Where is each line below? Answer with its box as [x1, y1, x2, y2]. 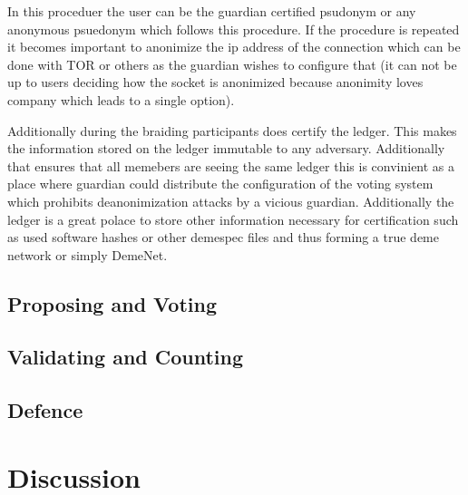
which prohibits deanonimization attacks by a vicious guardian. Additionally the [7, 191, 454, 210]
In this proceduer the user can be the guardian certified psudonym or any [7, 2, 416, 20]
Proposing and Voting [7, 289, 217, 317]
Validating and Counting [7, 343, 244, 371]
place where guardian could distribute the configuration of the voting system [7, 174, 434, 193]
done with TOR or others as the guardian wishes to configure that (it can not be [7, 54, 457, 73]
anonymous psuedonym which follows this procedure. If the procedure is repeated [7, 19, 460, 38]
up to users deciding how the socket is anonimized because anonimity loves [7, 73, 424, 92]
